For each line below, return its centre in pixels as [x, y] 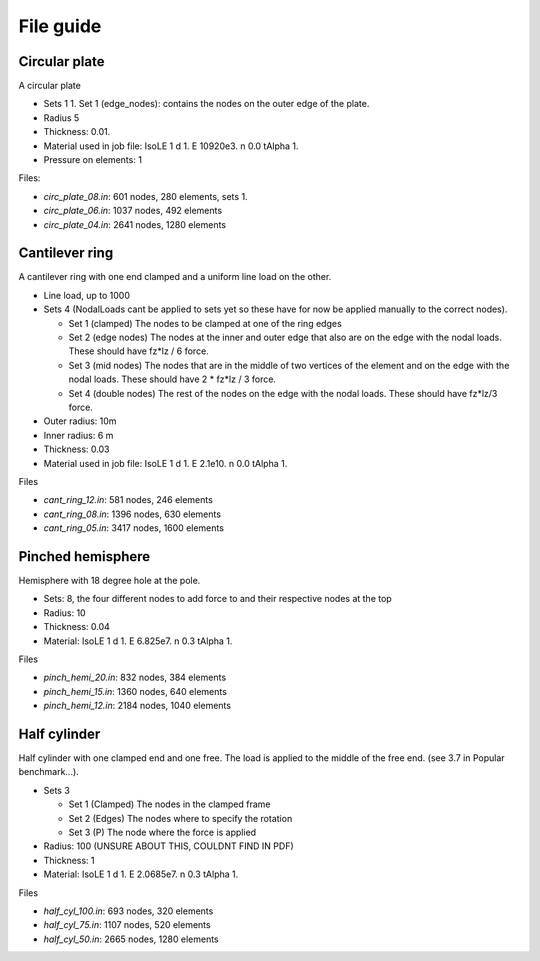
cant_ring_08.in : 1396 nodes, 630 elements [132, 514]
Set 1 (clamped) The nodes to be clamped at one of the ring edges [205, 323]
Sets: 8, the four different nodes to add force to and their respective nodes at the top [217, 599]
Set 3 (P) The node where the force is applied [162, 832]
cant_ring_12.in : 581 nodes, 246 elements [128, 500]
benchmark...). [48, 772]
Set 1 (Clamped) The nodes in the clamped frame [169, 804]
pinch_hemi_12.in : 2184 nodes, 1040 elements [137, 706]
